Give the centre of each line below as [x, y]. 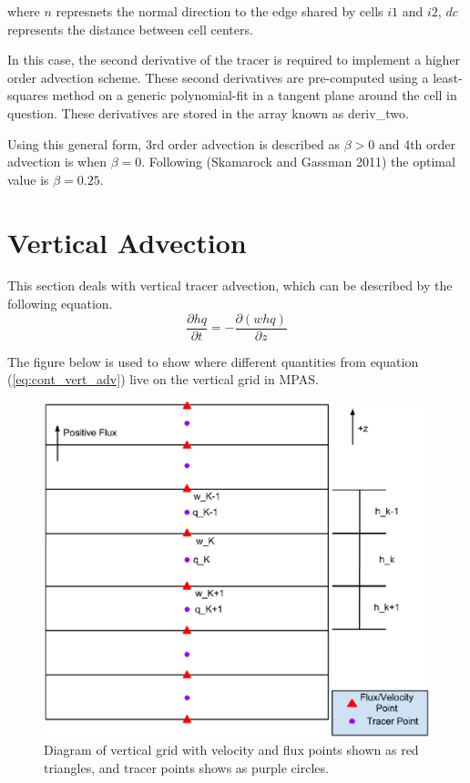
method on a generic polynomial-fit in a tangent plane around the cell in [255, 95]
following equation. [60, 304]
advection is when [57, 162]
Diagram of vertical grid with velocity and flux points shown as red [231, 750]
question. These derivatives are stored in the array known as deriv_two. [208, 112]
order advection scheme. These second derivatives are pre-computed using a [218, 77]
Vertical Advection [127, 242]
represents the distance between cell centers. [130, 29]
